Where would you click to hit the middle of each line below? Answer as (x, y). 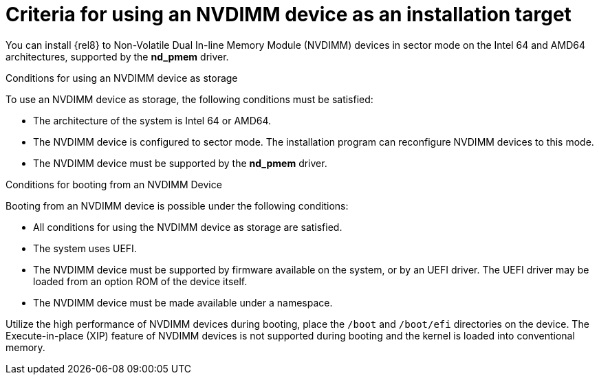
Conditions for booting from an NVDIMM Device (114, 184)
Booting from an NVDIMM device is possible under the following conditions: (177, 205)
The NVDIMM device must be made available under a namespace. (183, 302)
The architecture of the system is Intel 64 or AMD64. (152, 120)
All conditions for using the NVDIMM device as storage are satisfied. (188, 227)
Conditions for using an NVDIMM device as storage (122, 78)
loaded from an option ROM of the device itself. (140, 281)
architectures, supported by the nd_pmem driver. (117, 56)
